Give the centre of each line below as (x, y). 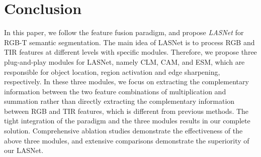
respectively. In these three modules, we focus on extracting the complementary (126, 82)
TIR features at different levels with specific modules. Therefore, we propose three (130, 52)
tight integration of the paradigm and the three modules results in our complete (127, 121)
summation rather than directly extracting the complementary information (119, 101)
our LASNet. (24, 150)
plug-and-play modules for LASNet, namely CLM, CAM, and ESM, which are (124, 61)
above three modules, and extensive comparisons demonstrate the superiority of (127, 140)
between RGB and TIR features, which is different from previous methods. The (126, 111)
